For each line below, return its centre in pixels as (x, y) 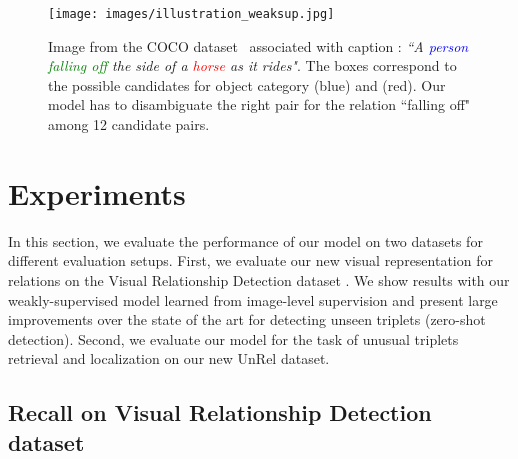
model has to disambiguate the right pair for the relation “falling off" (259, 104)
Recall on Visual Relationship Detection (220, 412)
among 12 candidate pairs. (129, 124)
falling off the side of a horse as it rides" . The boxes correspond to (252, 65)
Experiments (97, 192)
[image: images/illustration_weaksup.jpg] (191, 14)
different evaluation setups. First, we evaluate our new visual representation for (250, 260)
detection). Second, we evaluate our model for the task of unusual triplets (233, 338)
